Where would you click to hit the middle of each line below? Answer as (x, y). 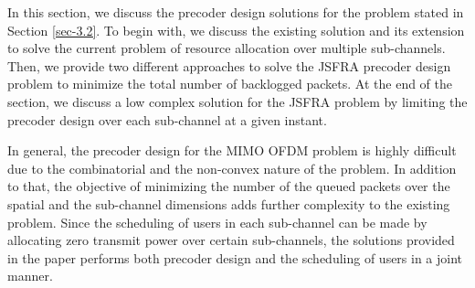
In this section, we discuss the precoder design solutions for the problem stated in (236, 12)
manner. (30, 276)
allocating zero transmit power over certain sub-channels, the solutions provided (231, 240)
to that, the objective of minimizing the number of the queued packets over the (229, 186)
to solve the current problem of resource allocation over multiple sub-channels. (227, 48)
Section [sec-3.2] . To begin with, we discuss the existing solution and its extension (236, 30)
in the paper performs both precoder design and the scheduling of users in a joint (235, 257)
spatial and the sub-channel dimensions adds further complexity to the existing (229, 203)
